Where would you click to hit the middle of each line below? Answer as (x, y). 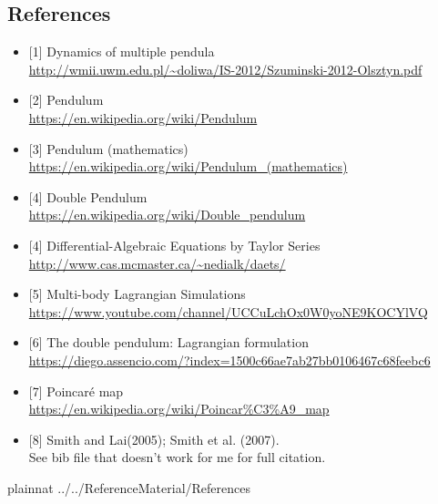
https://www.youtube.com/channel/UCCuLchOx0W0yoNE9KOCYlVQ (228, 311)
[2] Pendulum (66, 100)
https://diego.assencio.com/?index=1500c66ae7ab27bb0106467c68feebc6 (229, 360)
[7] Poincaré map (76, 391)
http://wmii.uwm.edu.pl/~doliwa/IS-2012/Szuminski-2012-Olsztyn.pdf (225, 69)
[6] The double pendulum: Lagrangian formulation (168, 342)
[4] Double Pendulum (88, 196)
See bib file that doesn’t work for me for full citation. (177, 457)
